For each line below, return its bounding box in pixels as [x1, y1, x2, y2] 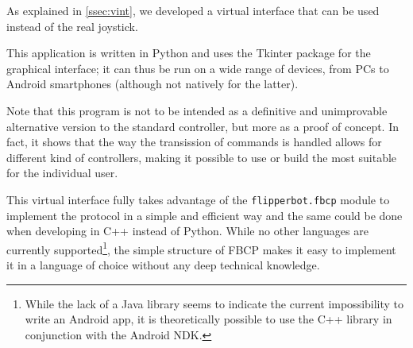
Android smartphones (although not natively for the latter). [6, 75, 299, 92]
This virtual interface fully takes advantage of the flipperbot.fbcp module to [6, 191, 390, 207]
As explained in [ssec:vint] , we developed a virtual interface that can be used [6, 2, 380, 18]
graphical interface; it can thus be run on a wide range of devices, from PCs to [6, 60, 389, 76]
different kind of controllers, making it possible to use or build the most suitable [6, 149, 397, 165]
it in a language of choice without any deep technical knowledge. [6, 257, 320, 273]
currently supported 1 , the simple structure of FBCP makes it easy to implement [6, 238, 396, 257]
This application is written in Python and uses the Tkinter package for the [6, 44, 371, 61]
